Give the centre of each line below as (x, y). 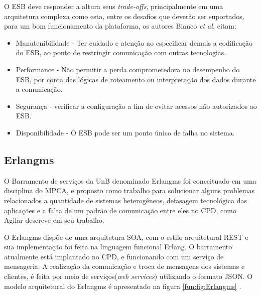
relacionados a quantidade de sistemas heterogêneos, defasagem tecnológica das (125, 200)
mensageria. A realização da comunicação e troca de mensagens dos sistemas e (124, 266)
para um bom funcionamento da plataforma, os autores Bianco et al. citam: (120, 26)
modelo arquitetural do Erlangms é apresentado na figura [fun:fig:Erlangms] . (123, 286)
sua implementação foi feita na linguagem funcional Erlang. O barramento (118, 247)
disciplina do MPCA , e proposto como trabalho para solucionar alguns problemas (129, 190)
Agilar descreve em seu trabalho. (54, 220)
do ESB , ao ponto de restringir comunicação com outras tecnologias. (121, 52)
